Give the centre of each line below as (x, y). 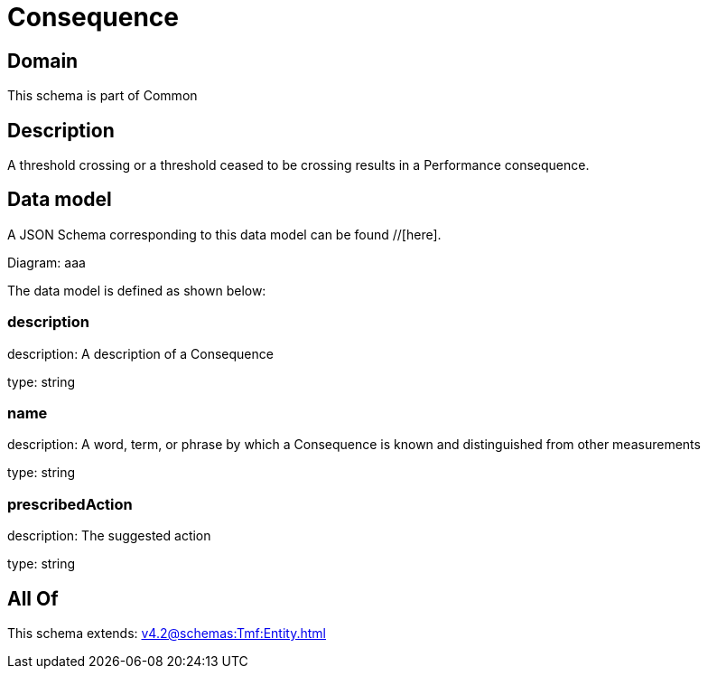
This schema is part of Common (102, 96)
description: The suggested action (109, 536)
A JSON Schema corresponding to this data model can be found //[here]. (224, 234)
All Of (33, 598)
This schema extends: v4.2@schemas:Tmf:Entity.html (167, 633)
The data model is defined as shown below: (137, 290)
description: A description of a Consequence (140, 353)
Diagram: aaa (47, 262)
